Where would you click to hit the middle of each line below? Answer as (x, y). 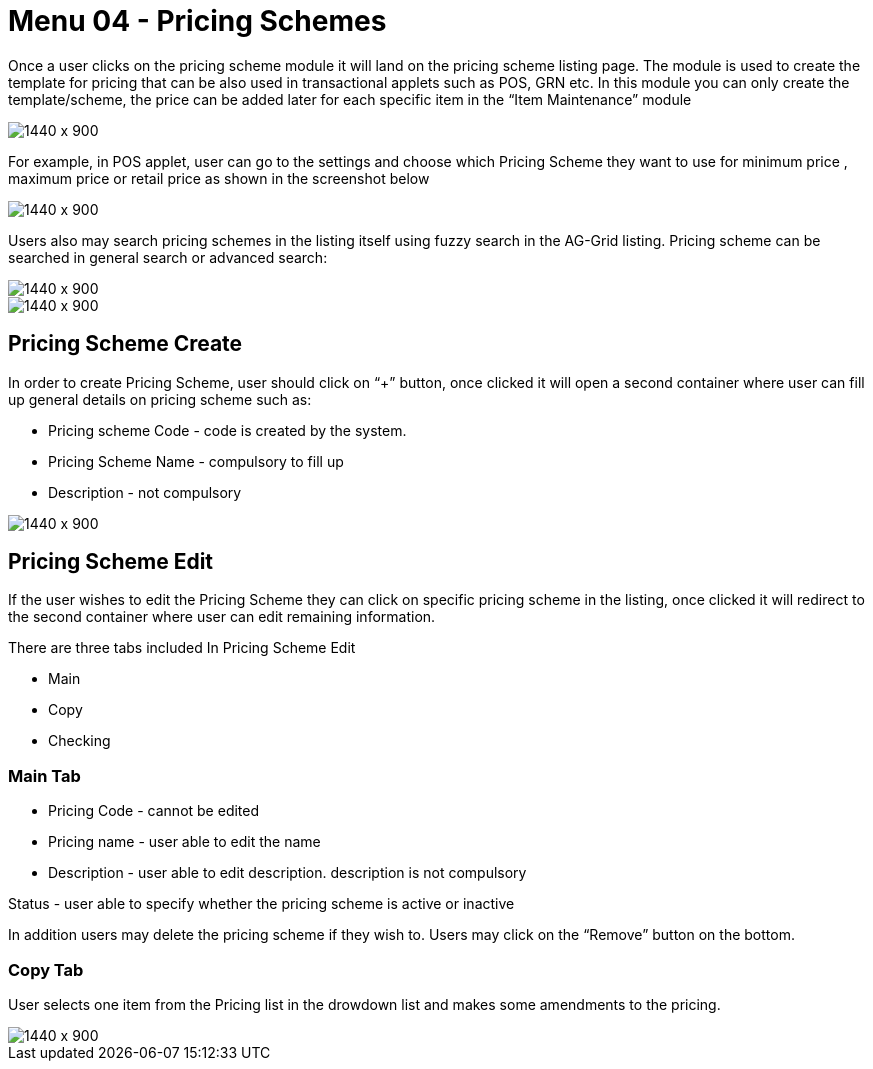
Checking (79, 741)
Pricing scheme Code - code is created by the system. (227, 430)
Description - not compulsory (145, 492)
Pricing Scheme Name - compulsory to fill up (196, 461)
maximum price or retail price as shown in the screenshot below (219, 178)
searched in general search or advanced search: (168, 257)
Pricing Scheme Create (125, 344)
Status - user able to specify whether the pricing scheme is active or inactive (261, 904)
